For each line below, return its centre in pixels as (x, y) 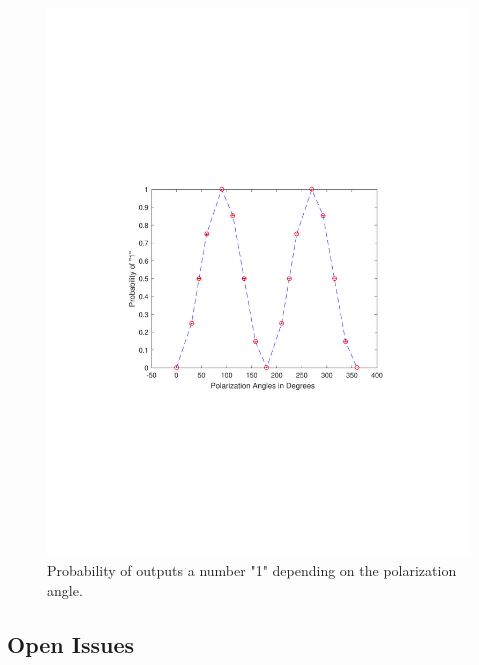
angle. (65, 590)
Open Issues (71, 644)
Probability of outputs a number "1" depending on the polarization (252, 570)
